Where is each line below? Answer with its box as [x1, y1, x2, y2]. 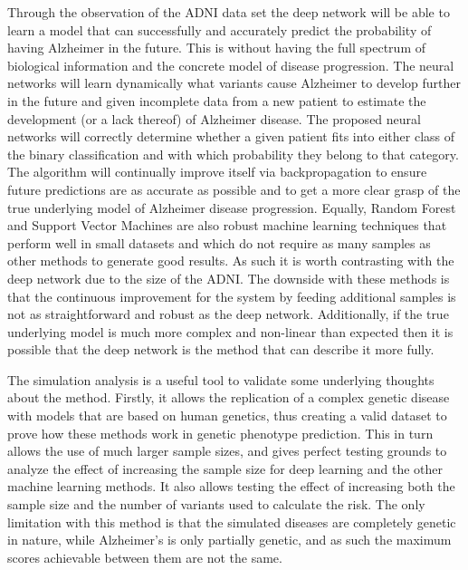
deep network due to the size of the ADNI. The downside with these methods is [7, 268, 450, 287]
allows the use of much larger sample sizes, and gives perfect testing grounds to [7, 441, 447, 460]
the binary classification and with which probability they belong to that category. [7, 144, 459, 163]
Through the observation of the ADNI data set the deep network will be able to [7, 3, 450, 21]
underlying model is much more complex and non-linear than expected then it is [7, 322, 454, 341]
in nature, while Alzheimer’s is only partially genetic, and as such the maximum [7, 530, 452, 549]
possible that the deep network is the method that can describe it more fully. [7, 340, 435, 359]
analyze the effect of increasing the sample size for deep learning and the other [7, 459, 444, 478]
